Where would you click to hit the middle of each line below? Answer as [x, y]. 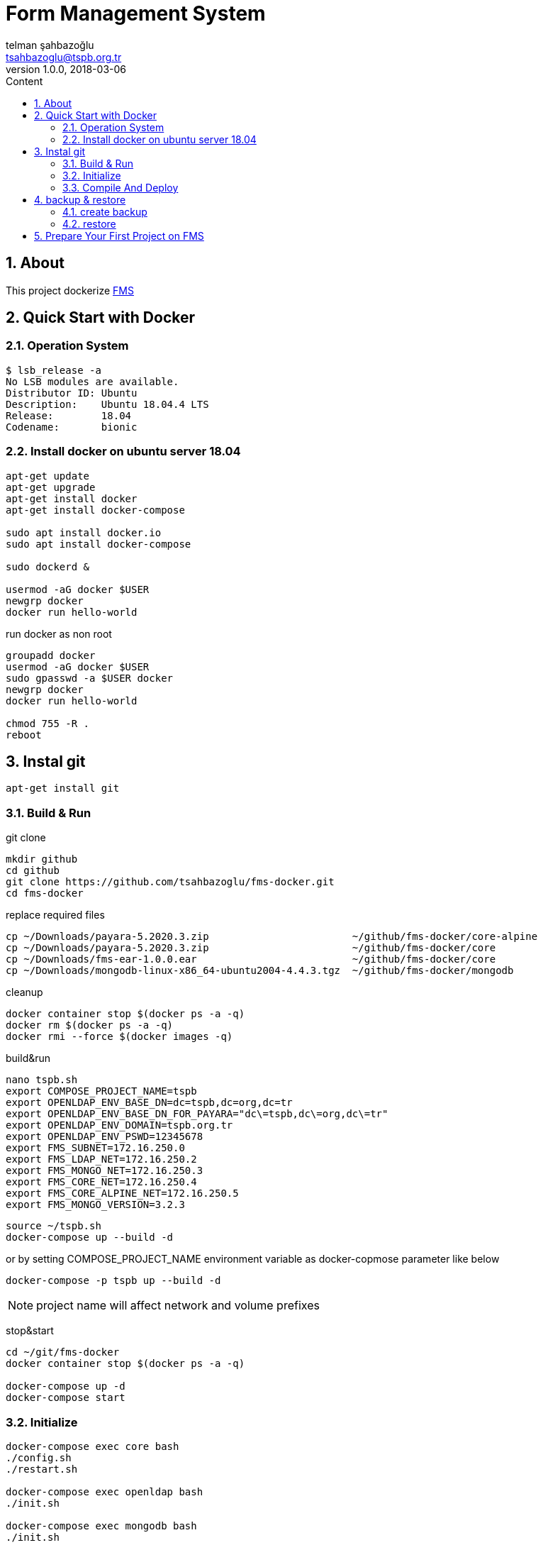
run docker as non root [59, 633]
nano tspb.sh [42, 1080]
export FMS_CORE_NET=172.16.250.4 [101, 1182]
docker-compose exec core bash [93, 1446]
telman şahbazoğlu [50, 45]
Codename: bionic [72, 427]
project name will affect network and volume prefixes [178, 1306]
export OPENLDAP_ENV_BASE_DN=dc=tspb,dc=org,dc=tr [149, 1103]
